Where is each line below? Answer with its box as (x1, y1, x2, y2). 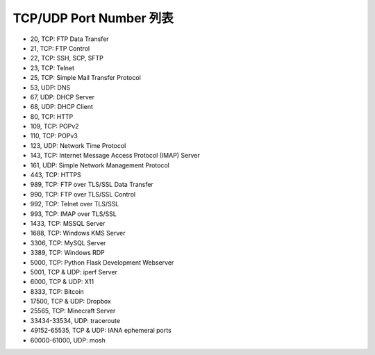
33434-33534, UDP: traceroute (30, 316, 121, 324)
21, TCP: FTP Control (30, 44, 90, 52)
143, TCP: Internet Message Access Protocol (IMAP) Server (30, 151, 201, 160)
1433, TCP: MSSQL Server (30, 219, 106, 227)
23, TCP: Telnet (30, 63, 75, 72)
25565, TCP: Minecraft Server (30, 306, 116, 315)
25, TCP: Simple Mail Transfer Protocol (30, 74, 142, 82)
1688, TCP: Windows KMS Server (30, 229, 126, 238)
